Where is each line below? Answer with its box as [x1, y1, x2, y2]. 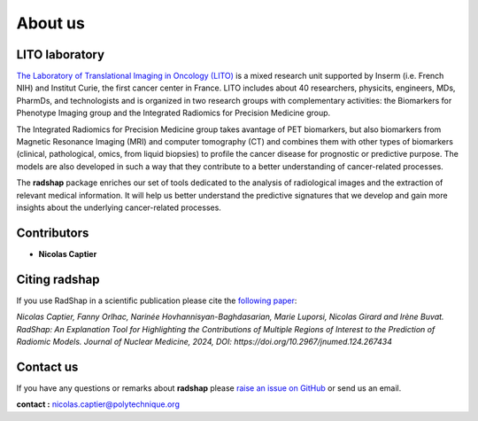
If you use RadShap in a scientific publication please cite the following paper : [16, 295, 297, 306]
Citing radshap [16, 271, 100, 287]
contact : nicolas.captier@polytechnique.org [16, 399, 181, 409]
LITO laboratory [16, 47, 105, 62]
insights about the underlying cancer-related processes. [16, 202, 221, 213]
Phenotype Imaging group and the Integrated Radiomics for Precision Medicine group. [16, 107, 331, 119]
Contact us [16, 359, 79, 374]
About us [16, 13, 86, 33]
